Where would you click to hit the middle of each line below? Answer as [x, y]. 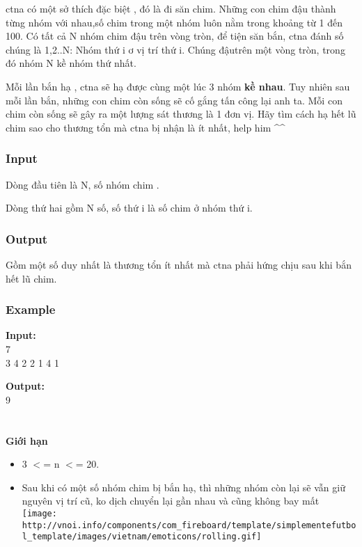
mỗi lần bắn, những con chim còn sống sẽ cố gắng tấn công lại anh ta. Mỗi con [174, 100]
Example [31, 309]
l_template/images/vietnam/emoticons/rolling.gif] [142, 537]
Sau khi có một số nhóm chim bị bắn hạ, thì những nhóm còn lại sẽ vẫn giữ [183, 487]
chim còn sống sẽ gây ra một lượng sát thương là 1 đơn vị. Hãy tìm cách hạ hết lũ [181, 114]
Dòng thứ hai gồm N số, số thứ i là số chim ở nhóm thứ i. [129, 208]
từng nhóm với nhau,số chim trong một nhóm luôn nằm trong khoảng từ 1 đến [174, 22]
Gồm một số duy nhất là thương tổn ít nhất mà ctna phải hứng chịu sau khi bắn [179, 264]
